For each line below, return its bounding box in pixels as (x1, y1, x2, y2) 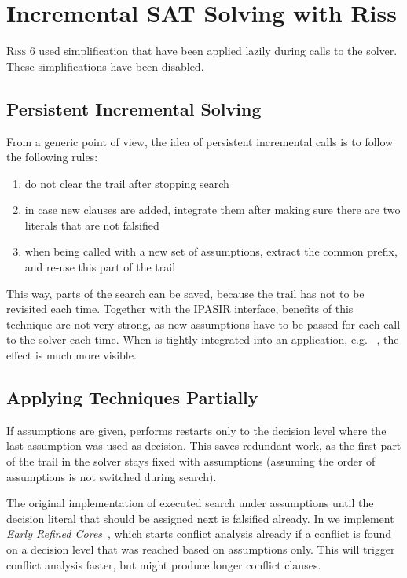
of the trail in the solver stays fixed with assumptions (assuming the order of (6, 453, 376, 469)
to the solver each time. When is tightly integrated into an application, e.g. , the (6, 331, 399, 348)
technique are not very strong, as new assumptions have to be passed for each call (6, 315, 401, 332)
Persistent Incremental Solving (6, 96, 262, 120)
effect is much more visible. (6, 347, 137, 363)
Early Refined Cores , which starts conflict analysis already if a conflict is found (6, 525, 392, 542)
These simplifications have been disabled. (6, 57, 204, 74)
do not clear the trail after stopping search (24, 175, 229, 191)
